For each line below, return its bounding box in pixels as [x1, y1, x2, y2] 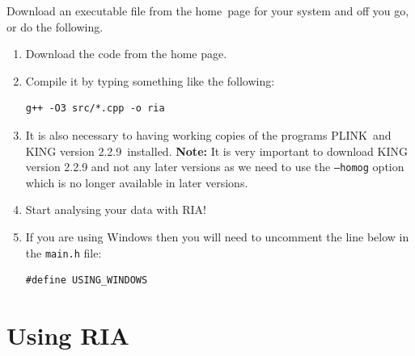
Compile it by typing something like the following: [25, 72, 275, 89]
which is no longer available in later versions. [25, 174, 248, 191]
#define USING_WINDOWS [25, 274, 148, 287]
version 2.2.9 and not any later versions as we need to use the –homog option [25, 158, 404, 175]
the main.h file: [25, 244, 102, 261]
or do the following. [6, 18, 104, 35]
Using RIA [6, 319, 129, 352]
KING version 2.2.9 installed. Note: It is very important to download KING [25, 142, 408, 159]
